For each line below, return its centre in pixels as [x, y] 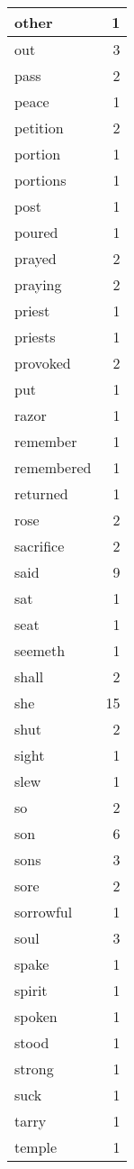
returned [41, 493]
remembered [53, 467]
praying [38, 284]
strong [34, 1069]
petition [39, 128]
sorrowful [44, 912]
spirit [31, 990]
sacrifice [40, 546]
